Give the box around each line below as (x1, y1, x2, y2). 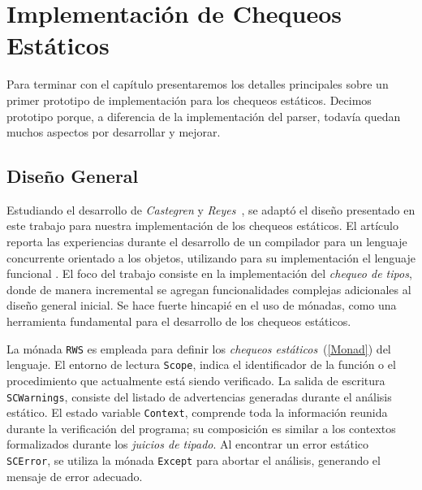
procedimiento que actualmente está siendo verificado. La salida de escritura (6, 371, 385, 388)
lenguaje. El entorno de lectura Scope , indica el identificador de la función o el (6, 356, 396, 373)
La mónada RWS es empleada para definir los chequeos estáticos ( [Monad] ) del (6, 340, 391, 357)
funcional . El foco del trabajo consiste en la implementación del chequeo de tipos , (6, 265, 412, 282)
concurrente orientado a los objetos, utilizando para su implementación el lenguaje (6, 249, 416, 266)
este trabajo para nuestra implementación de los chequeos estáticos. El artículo (6, 217, 398, 234)
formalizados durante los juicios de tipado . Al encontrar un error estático (6, 436, 369, 453)
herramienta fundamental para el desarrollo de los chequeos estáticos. (6, 313, 351, 330)
